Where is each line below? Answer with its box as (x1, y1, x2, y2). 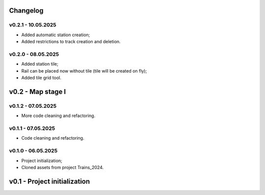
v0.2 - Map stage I (9, 87, 66, 96)
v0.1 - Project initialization (9, 177, 90, 186)
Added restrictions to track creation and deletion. (21, 39, 121, 45)
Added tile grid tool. (21, 75, 61, 81)
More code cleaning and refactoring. (21, 113, 96, 119)
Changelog (9, 6, 44, 15)
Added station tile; (21, 61, 58, 67)
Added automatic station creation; (21, 32, 90, 38)
